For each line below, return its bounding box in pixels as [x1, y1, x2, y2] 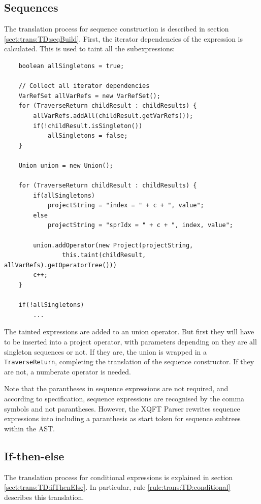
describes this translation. [4, 491, 84, 502]
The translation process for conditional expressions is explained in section [4, 471, 233, 482]
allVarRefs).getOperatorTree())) [4, 261, 117, 269]
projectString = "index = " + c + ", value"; [47, 202, 204, 209]
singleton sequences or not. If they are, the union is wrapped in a [4, 346, 207, 357]
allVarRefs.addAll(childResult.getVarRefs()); [33, 112, 193, 119]
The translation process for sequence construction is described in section [4, 23, 229, 34]
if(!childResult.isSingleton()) [33, 122, 143, 130]
